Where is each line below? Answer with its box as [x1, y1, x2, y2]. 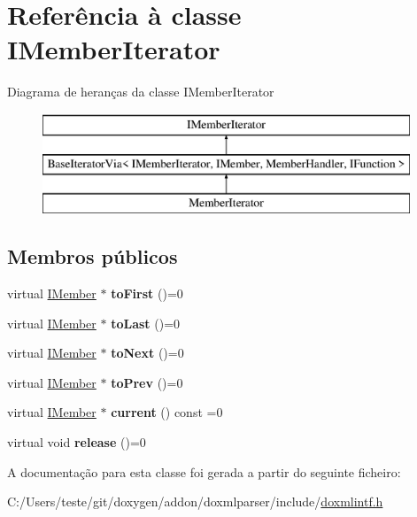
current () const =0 [111, 403, 223, 421]
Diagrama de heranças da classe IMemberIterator [7, 82, 274, 101]
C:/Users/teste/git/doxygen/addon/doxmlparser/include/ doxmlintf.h [7, 492, 383, 511]
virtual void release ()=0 [7, 433, 146, 451]
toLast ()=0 [111, 313, 181, 332]
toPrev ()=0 [111, 373, 183, 391]
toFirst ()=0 [111, 284, 183, 303]
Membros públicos [7, 243, 178, 270]
